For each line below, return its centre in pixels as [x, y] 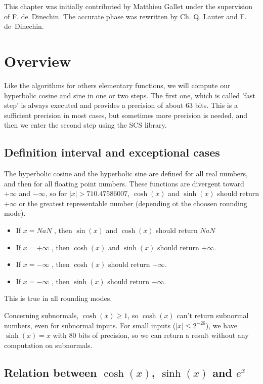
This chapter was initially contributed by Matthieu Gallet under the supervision [128, 6]
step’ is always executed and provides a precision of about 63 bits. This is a [121, 105]
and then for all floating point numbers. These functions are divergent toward [124, 183]
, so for [56, 193]
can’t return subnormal [213, 315]
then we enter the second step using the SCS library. [85, 125]
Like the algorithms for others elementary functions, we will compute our [117, 85]
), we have [221, 325]
